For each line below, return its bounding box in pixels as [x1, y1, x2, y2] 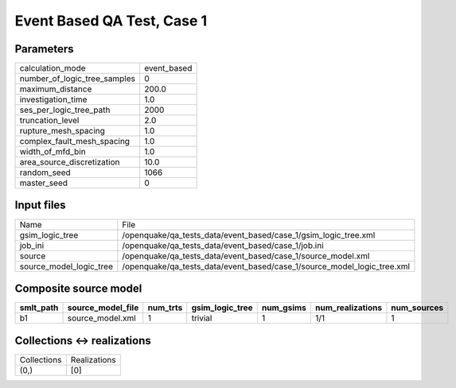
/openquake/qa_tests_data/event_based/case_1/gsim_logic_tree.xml [122, 229, 376, 240]
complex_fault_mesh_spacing [19, 136, 131, 147]
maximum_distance [19, 83, 92, 95]
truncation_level [19, 115, 80, 126]
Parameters [14, 42, 74, 56]
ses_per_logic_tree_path [19, 104, 111, 115]
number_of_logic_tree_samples [19, 73, 135, 84]
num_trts [147, 302, 183, 313]
